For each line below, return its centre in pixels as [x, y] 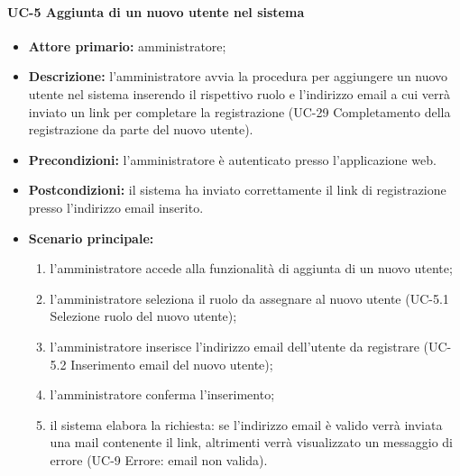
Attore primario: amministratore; [127, 46]
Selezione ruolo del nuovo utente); [143, 316]
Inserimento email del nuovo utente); [172, 364]
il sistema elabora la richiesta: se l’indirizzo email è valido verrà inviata [246, 424]
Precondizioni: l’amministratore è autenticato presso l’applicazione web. [232, 159]
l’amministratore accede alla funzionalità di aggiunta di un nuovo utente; [251, 268]
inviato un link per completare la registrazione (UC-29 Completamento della [239, 111]
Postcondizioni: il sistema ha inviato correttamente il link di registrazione [237, 190]
